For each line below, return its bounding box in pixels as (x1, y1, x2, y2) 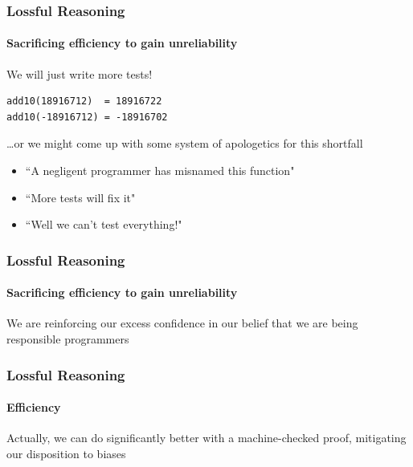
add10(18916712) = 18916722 (6, 95, 162, 108)
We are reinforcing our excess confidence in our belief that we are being (6, 315, 358, 331)
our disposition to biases (6, 445, 126, 461)
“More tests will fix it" (25, 189, 136, 205)
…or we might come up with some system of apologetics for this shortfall (6, 135, 363, 152)
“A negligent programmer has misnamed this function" (25, 162, 295, 179)
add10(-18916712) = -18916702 (6, 111, 168, 123)
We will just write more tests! (6, 65, 153, 82)
